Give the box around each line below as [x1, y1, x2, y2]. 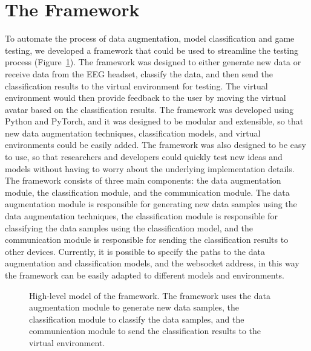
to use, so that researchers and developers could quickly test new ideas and [5, 150, 283, 163]
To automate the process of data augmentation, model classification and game [5, 32, 295, 45]
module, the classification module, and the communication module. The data [5, 185, 290, 198]
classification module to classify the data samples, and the [29, 312, 244, 325]
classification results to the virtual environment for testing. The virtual [5, 79, 268, 92]
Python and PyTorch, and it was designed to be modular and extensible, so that [5, 115, 304, 127]
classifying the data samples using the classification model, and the [5, 221, 254, 234]
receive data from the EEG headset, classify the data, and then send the [5, 67, 273, 80]
